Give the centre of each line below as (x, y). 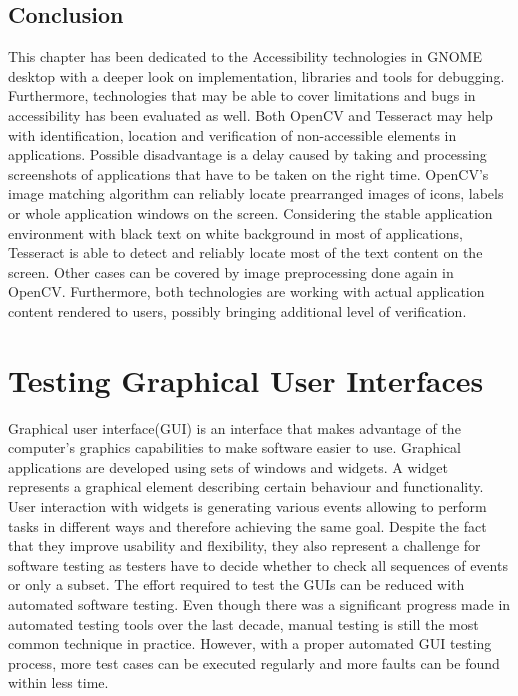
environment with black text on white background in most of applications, (235, 232)
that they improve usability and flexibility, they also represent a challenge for (244, 545)
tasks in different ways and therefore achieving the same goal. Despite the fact (247, 525)
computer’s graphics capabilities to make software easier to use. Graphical (235, 447)
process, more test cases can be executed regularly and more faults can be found (254, 662)
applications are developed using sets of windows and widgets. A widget (228, 466)
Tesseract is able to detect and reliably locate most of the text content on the (245, 252)
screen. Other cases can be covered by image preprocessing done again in (231, 271)
